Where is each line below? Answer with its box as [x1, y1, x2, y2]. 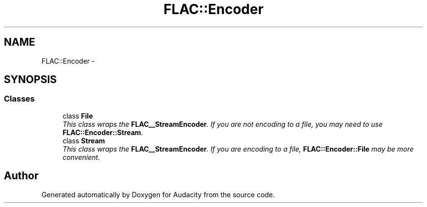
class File [62, 111, 93, 120]
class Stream [62, 136, 105, 145]
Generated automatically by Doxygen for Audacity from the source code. [41, 190, 275, 199]
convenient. [62, 153, 100, 161]
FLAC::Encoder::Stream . [62, 128, 143, 137]
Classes [4, 94, 35, 104]
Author [4, 170, 39, 182]
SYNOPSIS [4, 73, 57, 86]
